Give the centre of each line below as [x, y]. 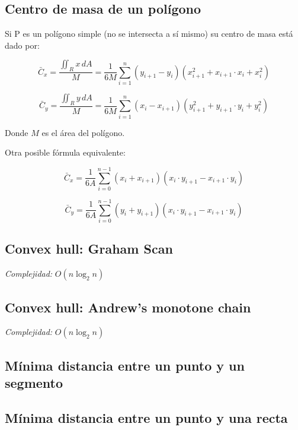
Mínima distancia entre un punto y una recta [146, 417]
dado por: [22, 45]
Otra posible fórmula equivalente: [65, 152]
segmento [34, 383]
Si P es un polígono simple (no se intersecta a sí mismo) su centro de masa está [149, 34]
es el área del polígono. [83, 132]
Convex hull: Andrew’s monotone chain [128, 307]
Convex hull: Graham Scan [89, 249]
